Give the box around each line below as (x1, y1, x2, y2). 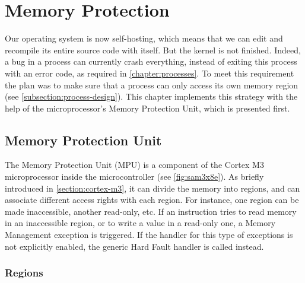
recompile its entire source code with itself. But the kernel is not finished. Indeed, (5, 43, 301, 56)
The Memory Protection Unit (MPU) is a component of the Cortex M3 (5, 158, 264, 171)
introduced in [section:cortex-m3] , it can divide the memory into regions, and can (5, 182, 300, 194)
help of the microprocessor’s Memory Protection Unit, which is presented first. (5, 101, 290, 114)
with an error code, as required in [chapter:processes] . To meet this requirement (5, 66, 294, 79)
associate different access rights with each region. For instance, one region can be (5, 193, 299, 206)
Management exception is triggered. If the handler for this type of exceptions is (5, 228, 293, 241)
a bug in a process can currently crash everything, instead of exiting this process (5, 55, 297, 68)
